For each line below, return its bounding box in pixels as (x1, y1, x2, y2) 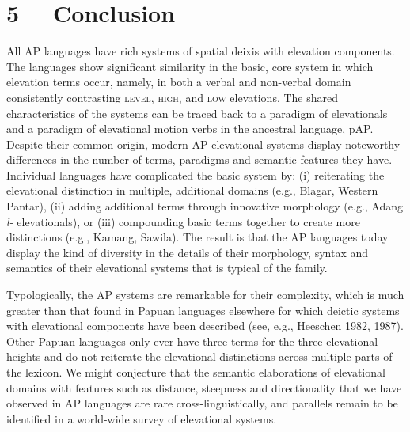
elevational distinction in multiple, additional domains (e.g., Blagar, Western (6, 182, 378, 199)
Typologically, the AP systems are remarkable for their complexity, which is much (6, 286, 404, 303)
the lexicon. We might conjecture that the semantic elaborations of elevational (6, 364, 385, 380)
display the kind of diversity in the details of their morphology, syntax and (6, 244, 369, 260)
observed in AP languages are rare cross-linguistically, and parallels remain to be (6, 395, 398, 411)
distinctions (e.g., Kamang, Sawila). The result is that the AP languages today (6, 229, 389, 245)
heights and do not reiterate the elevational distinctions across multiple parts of (6, 348, 393, 365)
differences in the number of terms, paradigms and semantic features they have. (6, 151, 393, 168)
